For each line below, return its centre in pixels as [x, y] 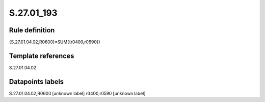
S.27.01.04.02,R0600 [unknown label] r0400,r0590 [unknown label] [77, 93]
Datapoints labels [36, 82]
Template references [42, 56]
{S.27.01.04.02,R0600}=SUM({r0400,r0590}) [55, 42]
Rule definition [32, 30]
